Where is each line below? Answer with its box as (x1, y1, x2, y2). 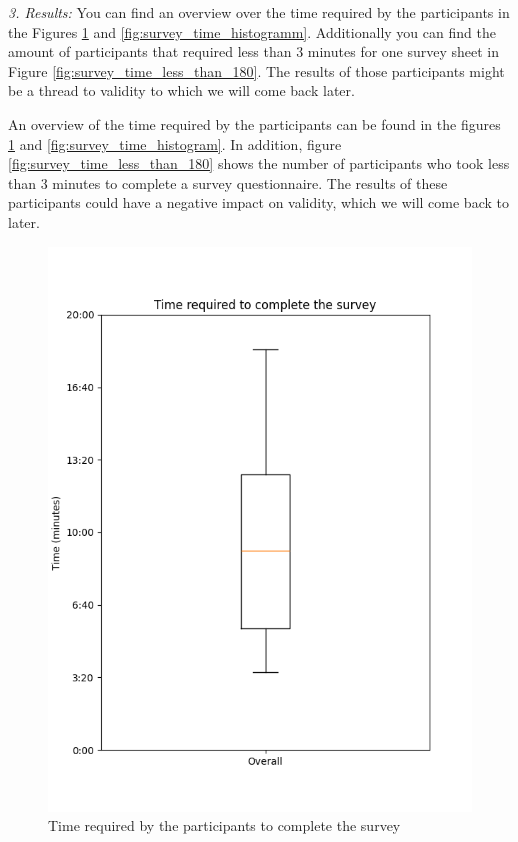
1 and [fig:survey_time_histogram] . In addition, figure (8, 133, 342, 154)
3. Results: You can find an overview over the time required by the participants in (8, 2, 510, 22)
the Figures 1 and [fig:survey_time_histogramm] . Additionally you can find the (8, 21, 496, 42)
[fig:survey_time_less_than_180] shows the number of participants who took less (8, 153, 510, 174)
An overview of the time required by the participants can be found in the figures (8, 113, 501, 134)
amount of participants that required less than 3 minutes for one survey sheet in (8, 41, 500, 62)
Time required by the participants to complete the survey (48, 815, 401, 836)
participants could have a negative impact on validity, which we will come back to (8, 192, 509, 213)
